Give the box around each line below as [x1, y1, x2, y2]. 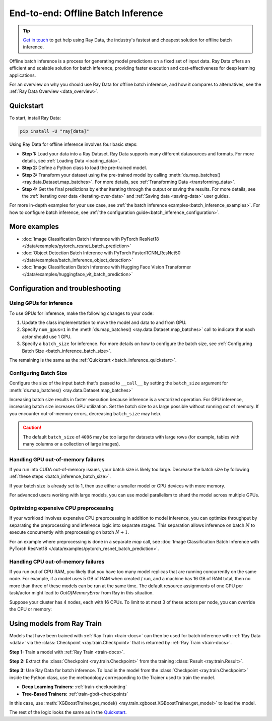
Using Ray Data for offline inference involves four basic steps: [9, 141, 138, 147]
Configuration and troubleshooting [9, 284, 121, 293]
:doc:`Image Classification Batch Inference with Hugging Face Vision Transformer [22, 264, 191, 270]
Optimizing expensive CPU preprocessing [9, 505, 114, 512]
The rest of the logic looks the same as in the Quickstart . [9, 709, 127, 715]
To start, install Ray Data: [9, 115, 61, 121]
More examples [9, 223, 59, 231]
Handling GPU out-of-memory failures [9, 456, 105, 463]
